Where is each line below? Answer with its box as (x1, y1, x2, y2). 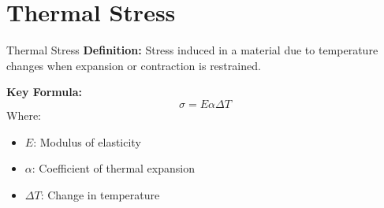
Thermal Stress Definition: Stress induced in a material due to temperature (6, 42, 378, 58)
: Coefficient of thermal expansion (32, 160, 195, 176)
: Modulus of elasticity (33, 133, 141, 150)
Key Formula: (6, 84, 82, 100)
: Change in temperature (40, 186, 160, 202)
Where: (6, 106, 41, 123)
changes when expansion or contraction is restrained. (6, 57, 261, 73)
